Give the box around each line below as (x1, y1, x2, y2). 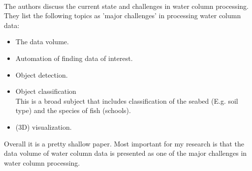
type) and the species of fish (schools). (15, 105, 131, 115)
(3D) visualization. (15, 121, 72, 132)
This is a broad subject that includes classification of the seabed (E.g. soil (15, 95, 238, 106)
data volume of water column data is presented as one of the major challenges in (4, 148, 247, 158)
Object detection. (15, 69, 68, 80)
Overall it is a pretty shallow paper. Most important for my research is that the (4, 138, 244, 148)
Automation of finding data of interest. (15, 53, 133, 63)
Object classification (15, 86, 76, 96)
